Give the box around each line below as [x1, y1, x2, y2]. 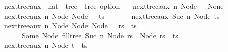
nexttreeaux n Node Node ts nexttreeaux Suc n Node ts [4, 10, 220, 21]
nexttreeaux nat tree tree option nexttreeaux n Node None [4, 1, 224, 11]
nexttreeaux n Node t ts [4, 40, 88, 50]
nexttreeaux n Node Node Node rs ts [4, 20, 137, 31]
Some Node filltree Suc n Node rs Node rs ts [21, 30, 178, 40]
